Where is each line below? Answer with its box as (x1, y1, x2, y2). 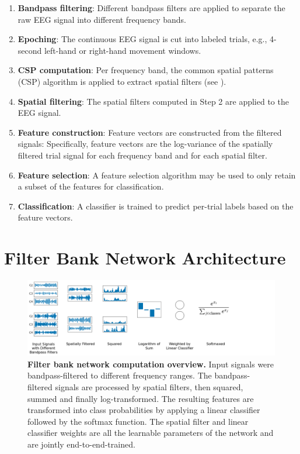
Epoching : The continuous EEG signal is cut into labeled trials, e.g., (18, 33, 267, 45)
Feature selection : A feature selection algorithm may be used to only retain (18, 168, 296, 181)
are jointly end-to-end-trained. (27, 438, 135, 450)
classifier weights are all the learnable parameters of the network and (27, 427, 274, 439)
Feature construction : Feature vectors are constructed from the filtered (18, 126, 282, 138)
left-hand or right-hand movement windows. (44, 44, 201, 56)
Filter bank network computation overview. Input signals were (27, 357, 274, 370)
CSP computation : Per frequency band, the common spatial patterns (18, 64, 274, 76)
